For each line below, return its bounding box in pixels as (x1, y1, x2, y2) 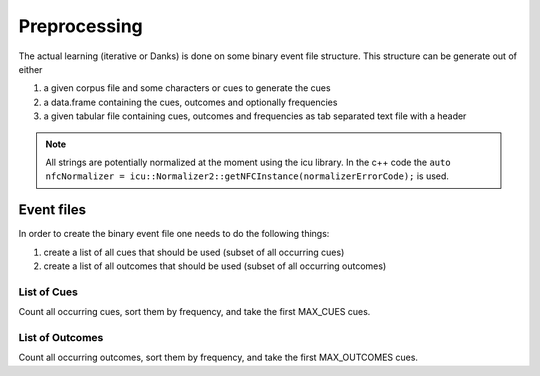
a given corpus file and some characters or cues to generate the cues (43, 82, 331, 94)
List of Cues (18, 285, 79, 299)
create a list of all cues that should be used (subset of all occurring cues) (43, 246, 345, 258)
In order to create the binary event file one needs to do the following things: (18, 228, 330, 240)
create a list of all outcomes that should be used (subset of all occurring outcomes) (43, 260, 387, 272)
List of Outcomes (18, 330, 104, 344)
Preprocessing (18, 15, 144, 37)
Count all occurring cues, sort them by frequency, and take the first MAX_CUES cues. (18, 306, 371, 318)
